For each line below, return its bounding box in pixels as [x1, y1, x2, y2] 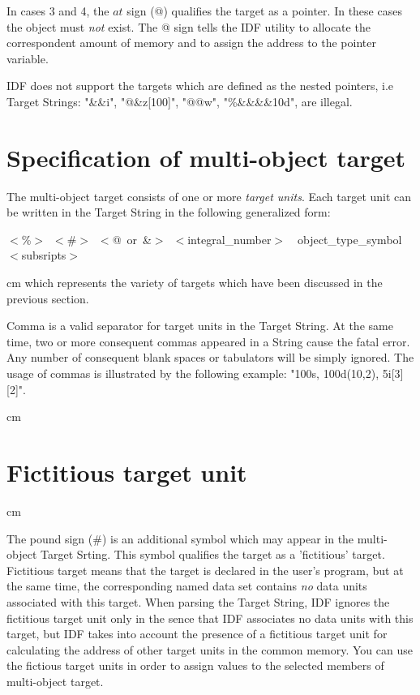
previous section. [6, 290, 89, 307]
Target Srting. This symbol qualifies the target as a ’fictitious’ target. [40, 546, 385, 563]
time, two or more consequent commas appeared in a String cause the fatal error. [6, 332, 410, 350]
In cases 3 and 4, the [6, 2, 109, 19]
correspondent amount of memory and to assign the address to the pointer [6, 34, 376, 51]
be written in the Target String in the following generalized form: [6, 204, 331, 221]
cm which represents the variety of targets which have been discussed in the [6, 274, 383, 291]
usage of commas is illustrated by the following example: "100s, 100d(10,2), [6, 365, 379, 382]
